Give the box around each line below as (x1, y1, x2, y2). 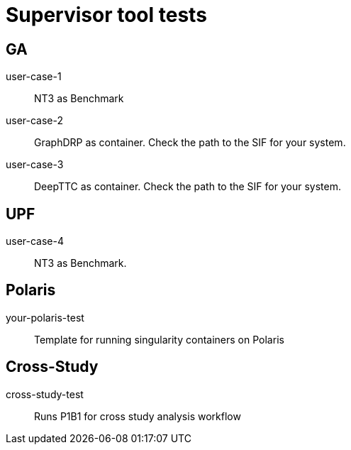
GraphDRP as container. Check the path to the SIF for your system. (34, 136, 346, 149)
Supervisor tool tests (6, 3, 207, 27)
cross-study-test (6, 388, 84, 400)
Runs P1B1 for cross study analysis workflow (34, 410, 241, 422)
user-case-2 (6, 114, 64, 127)
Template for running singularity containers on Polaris (34, 333, 284, 346)
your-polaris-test (6, 311, 84, 324)
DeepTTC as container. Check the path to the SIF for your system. (34, 180, 341, 193)
